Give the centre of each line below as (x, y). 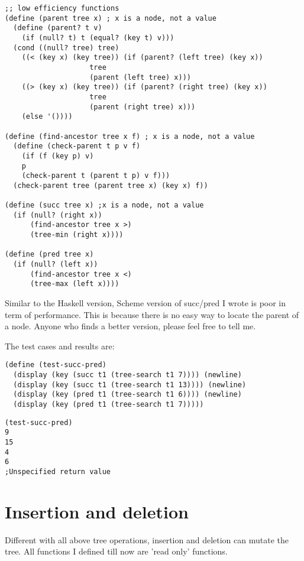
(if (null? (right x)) (58, 215)
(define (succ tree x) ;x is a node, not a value (104, 205)
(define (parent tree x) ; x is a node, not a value (111, 18)
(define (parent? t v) (58, 28)
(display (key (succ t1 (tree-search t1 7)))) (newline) (127, 375)
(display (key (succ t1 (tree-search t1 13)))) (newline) (130, 385)
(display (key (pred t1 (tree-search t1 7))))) (109, 405)
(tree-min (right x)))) (77, 235)
